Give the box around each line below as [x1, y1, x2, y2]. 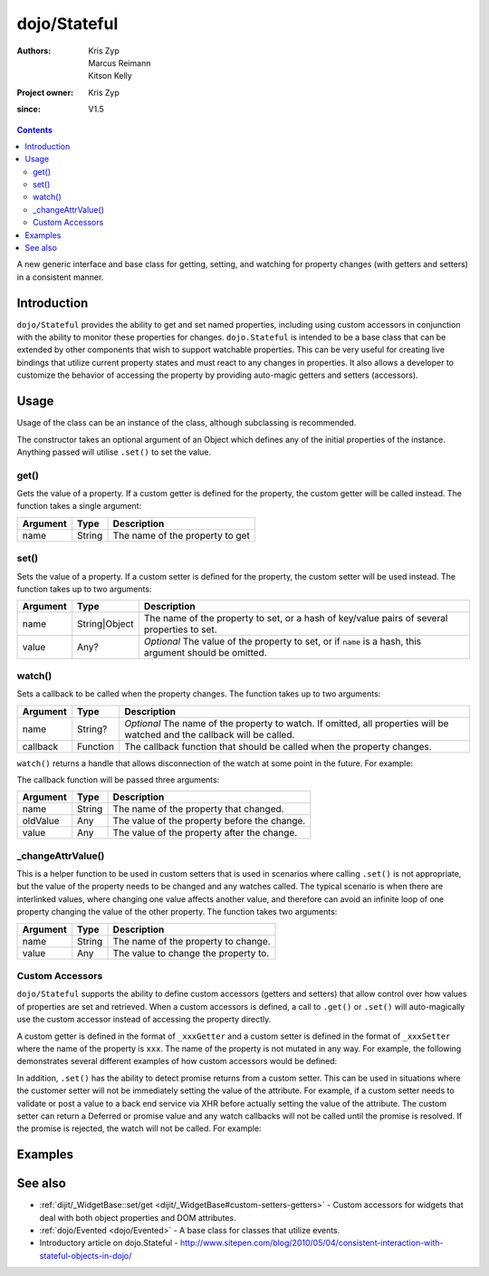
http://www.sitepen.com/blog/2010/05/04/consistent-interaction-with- [179, 1237, 444, 1249]
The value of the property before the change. [112, 815, 306, 828]
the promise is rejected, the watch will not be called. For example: [16, 1123, 262, 1134]
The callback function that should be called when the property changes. [123, 740, 432, 753]
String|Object [77, 618, 135, 630]
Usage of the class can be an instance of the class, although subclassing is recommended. [16, 417, 357, 428]
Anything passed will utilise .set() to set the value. [16, 446, 212, 457]
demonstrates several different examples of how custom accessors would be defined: [16, 1056, 338, 1067]
